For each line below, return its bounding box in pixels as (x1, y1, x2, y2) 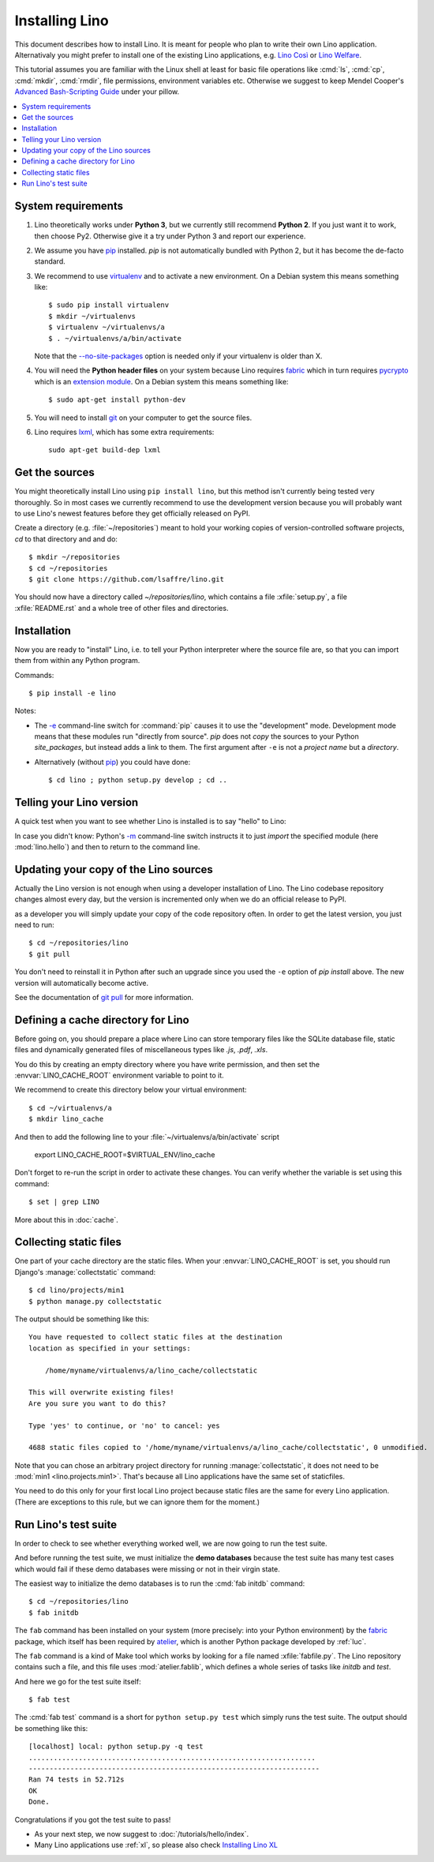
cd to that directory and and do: (14, 534, 118, 544)
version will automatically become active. (14, 978, 149, 987)
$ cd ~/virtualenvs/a (28, 1103, 112, 1112)
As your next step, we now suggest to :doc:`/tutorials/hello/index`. (34, 1829, 249, 1838)
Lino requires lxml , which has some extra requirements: (34, 427, 215, 436)
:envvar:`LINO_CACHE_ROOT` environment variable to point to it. (14, 1070, 224, 1081)
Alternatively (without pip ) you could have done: (34, 757, 191, 766)
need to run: (14, 920, 54, 929)
